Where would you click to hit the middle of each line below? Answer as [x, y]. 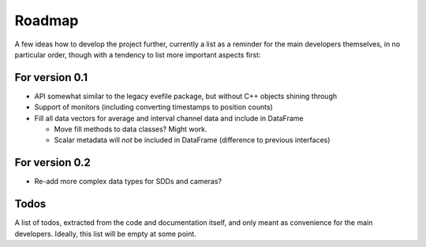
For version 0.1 [51, 77]
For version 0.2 [52, 162]
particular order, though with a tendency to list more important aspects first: [138, 54]
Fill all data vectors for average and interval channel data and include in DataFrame [169, 118]
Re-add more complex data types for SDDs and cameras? [128, 182]
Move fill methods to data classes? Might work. [131, 129]
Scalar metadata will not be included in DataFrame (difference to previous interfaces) [192, 140]
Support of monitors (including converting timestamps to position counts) [154, 107]
